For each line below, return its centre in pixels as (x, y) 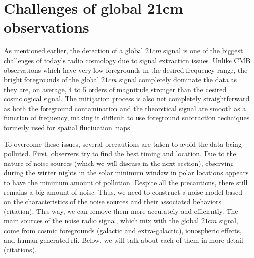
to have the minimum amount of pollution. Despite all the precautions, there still (126, 182)
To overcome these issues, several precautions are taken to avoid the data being (123, 144)
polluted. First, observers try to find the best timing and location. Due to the (120, 153)
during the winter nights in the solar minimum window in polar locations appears (126, 173)
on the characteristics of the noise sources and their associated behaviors (113, 201)
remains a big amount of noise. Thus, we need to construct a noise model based (123, 192)
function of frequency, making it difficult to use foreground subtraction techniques (127, 118)
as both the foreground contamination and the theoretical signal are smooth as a (125, 108)
